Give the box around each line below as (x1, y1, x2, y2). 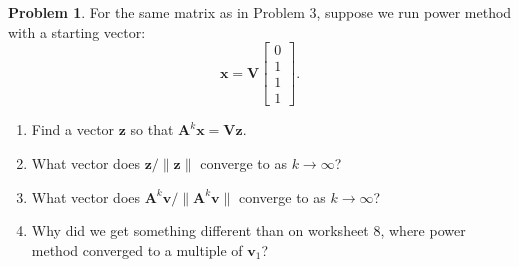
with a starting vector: (8, 21, 146, 42)
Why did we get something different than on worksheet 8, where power (31, 220, 466, 241)
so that (130, 119, 174, 140)
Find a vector (31, 119, 115, 140)
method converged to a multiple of (31, 239, 243, 260)
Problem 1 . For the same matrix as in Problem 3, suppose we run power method (8, 2, 512, 22)
